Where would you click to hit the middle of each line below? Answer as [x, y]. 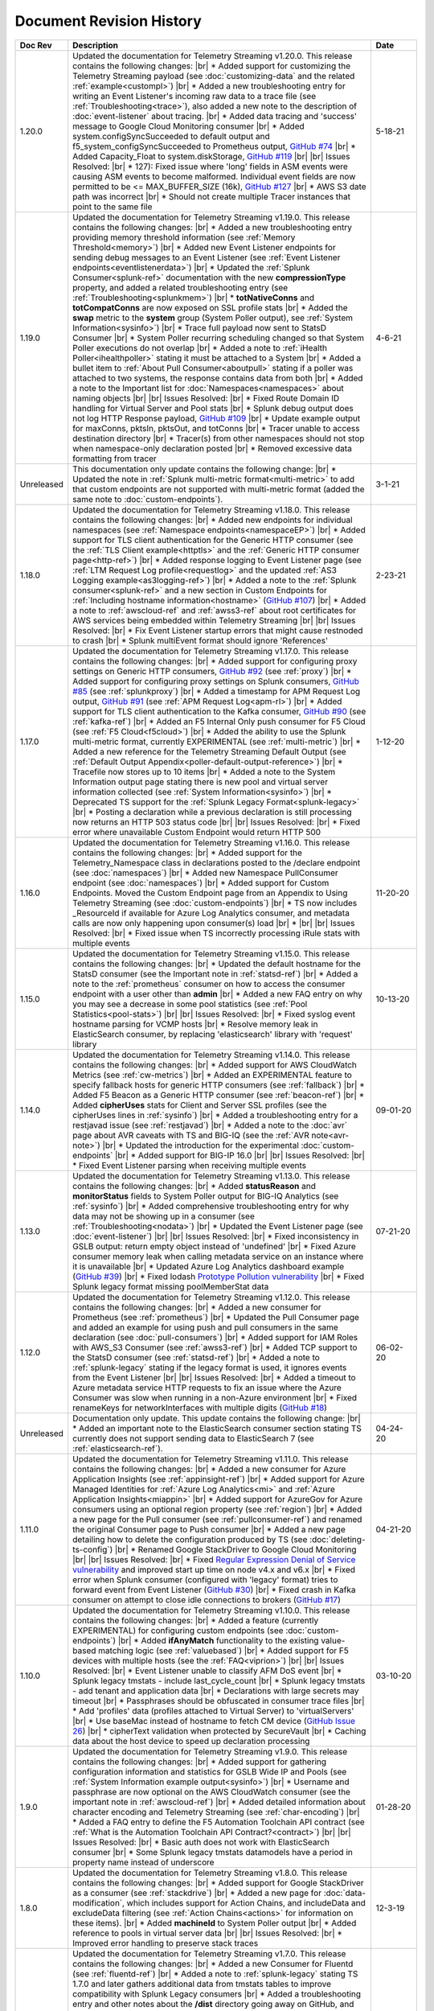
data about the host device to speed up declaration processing [191, 1741]
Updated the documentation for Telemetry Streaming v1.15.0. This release [211, 953]
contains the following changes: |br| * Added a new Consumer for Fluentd [213, 1964]
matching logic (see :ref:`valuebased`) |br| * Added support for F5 [223, 1651]
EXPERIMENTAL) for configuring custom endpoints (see [178, 1631]
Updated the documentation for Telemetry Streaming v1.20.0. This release [213, 56]
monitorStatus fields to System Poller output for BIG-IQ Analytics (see [206, 1196]
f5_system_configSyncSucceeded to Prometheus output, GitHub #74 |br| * [215, 146]
